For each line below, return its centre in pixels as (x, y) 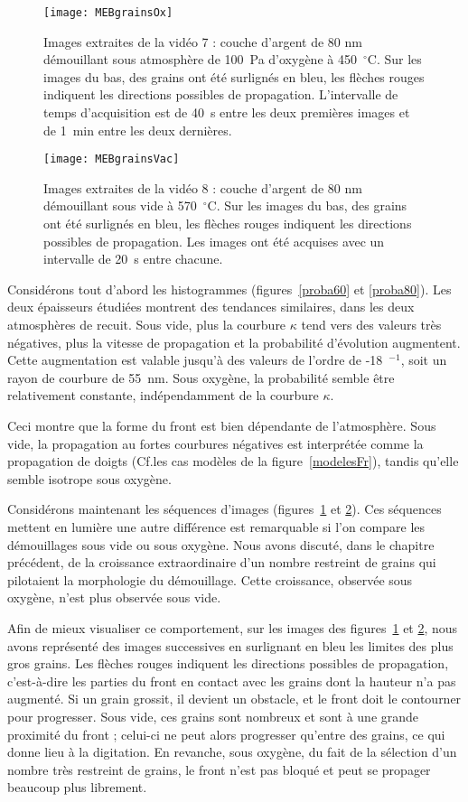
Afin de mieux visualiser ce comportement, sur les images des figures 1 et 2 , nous (233, 627)
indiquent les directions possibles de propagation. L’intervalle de (221, 94)
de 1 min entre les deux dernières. (138, 130)
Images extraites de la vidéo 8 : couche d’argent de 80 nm (203, 187)
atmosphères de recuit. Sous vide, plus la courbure (147, 325)
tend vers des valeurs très (371, 325)
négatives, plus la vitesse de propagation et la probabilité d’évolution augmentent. (234, 342)
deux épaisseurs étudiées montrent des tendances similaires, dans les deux (211, 307)
